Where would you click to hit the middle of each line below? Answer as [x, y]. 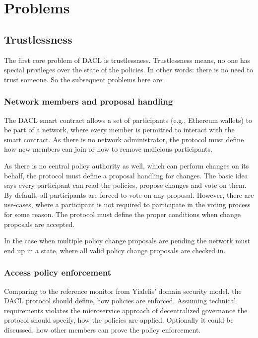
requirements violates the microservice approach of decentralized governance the [126, 310]
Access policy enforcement [58, 272]
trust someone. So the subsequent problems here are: [84, 79]
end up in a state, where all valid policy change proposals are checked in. [115, 250]
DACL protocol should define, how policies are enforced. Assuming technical [120, 301]
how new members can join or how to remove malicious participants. [108, 149]
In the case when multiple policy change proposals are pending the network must [127, 241]
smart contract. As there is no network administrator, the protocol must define [124, 139]
